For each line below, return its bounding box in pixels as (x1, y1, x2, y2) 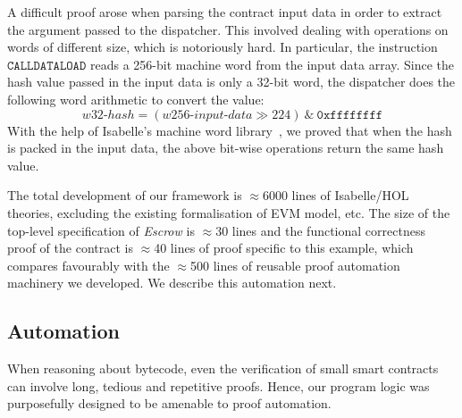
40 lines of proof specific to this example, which (154, 238, 414, 257)
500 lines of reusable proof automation (190, 255, 400, 274)
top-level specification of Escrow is (7, 221, 195, 239)
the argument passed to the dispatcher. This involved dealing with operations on (7, 20, 449, 38)
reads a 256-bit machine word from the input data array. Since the (89, 54, 455, 73)
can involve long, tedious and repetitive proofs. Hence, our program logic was (7, 376, 430, 395)
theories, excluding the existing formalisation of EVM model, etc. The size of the (7, 203, 450, 222)
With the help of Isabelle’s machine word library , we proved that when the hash (7, 121, 452, 139)
